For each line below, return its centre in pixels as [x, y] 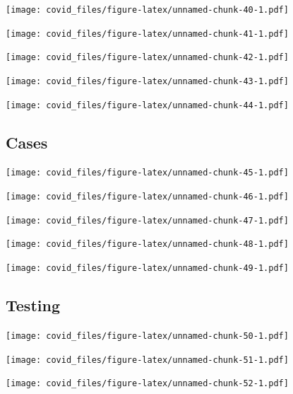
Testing [33, 305]
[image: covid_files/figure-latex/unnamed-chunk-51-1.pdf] [147, 360]
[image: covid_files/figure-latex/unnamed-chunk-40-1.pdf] [147, 10]
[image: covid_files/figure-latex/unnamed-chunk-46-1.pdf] [147, 197]
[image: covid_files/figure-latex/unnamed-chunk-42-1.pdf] [147, 58]
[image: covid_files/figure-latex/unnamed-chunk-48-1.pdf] [147, 244]
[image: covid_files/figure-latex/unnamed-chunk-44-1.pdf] [147, 105]
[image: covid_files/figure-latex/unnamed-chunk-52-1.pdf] [147, 384]
